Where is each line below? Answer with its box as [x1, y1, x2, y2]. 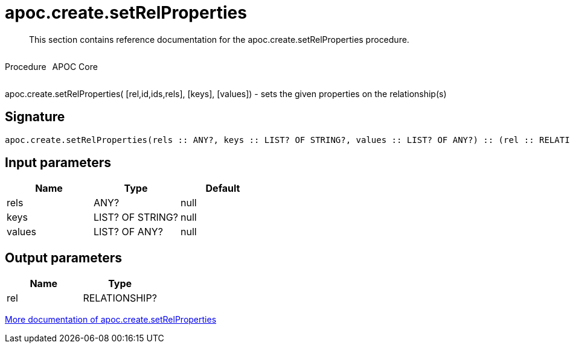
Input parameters [5, 155, 112, 171]
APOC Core [52, 61, 98, 72]
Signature [5, 109, 65, 125]
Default [205, 182, 240, 195]
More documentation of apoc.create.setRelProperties [5, 314, 217, 325]
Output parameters [5, 250, 122, 265]
